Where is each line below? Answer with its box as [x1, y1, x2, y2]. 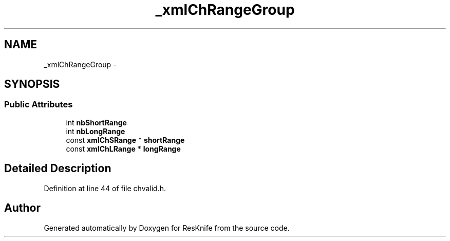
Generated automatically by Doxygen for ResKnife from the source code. [44, 223, 290, 232]
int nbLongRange [66, 126, 125, 136]
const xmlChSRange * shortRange [66, 135, 185, 144]
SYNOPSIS [4, 78, 60, 91]
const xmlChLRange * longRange [66, 144, 181, 153]
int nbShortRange [66, 118, 127, 127]
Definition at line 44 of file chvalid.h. [44, 183, 166, 193]
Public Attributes [4, 99, 73, 110]
